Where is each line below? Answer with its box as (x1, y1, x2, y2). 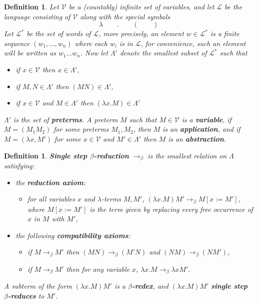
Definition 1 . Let (4, 1, 59, 11)
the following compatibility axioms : (15, 230, 131, 240)
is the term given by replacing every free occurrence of (89, 203, 253, 214)
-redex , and (132, 281, 169, 291)
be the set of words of (26, 28, 91, 39)
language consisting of (4, 11, 70, 21)
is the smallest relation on (148, 150, 227, 160)
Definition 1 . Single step (4, 150, 87, 160)
